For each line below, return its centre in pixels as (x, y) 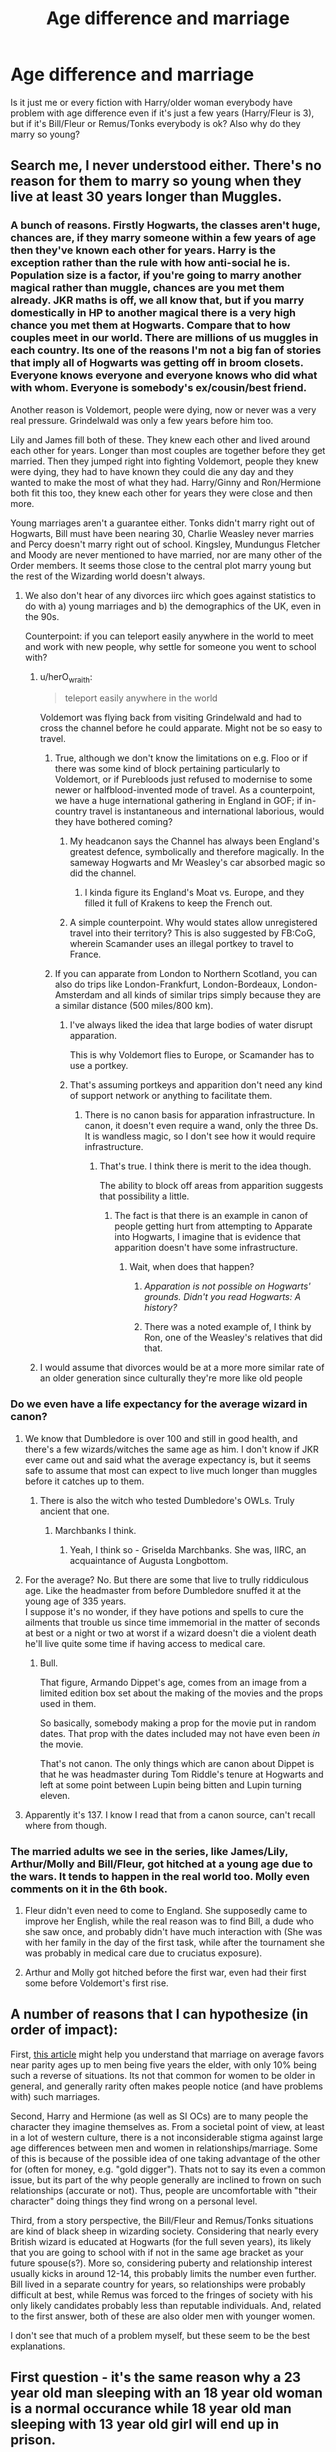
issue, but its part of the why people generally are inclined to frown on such (166, 2179)
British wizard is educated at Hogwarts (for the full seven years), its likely (161, 2241)
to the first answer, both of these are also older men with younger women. (163, 2316)
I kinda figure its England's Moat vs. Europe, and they (194, 893)
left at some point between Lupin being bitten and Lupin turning (170, 1784)
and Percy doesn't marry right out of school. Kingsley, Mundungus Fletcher (165, 544)
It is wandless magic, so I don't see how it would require (200, 1136)
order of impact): (64, 2030)
